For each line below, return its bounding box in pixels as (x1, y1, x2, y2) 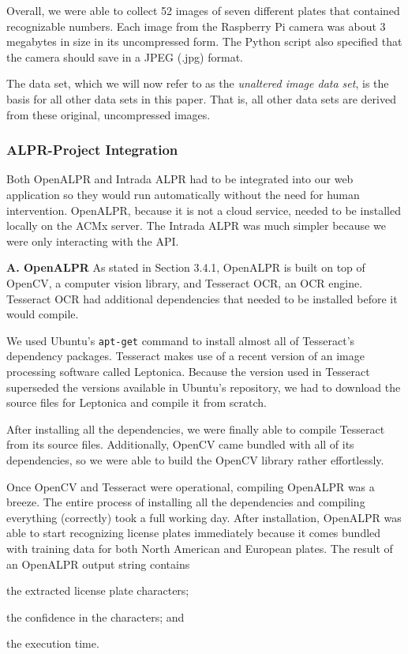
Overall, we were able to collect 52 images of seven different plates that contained (6, 2, 400, 18)
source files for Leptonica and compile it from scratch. (6, 394, 267, 411)
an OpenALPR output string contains (6, 555, 190, 572)
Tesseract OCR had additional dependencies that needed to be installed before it (6, 290, 398, 306)
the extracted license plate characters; (6, 582, 189, 599)
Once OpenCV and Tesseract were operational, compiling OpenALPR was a (6, 478, 375, 494)
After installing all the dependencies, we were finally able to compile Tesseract (6, 420, 385, 437)
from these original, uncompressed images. (6, 106, 211, 122)
